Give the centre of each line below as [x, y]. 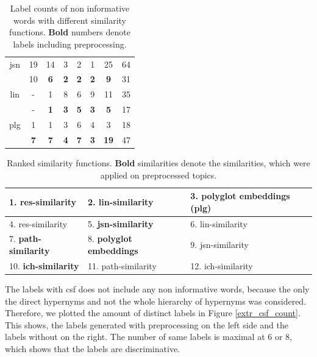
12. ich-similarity [222, 265]
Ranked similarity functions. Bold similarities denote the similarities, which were [158, 162]
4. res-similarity [38, 223]
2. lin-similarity [120, 201]
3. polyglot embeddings [240, 196]
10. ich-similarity [44, 265]
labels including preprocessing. [70, 44]
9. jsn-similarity [219, 245]
